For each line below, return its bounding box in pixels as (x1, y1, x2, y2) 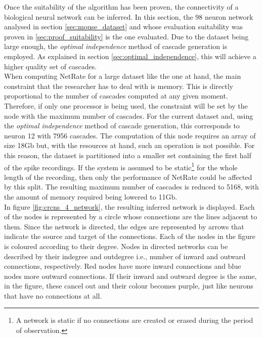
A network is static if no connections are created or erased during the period (16, 315, 253, 325)
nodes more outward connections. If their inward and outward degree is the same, (4, 270, 257, 281)
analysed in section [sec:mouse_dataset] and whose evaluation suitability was (4, 21, 243, 32)
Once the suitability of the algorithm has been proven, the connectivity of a (4, 2, 239, 12)
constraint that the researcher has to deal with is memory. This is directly (4, 80, 233, 91)
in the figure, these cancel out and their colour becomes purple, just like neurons (4, 280, 253, 291)
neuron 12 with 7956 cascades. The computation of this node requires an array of (4, 130, 256, 140)
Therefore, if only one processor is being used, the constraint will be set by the (4, 100, 248, 111)
